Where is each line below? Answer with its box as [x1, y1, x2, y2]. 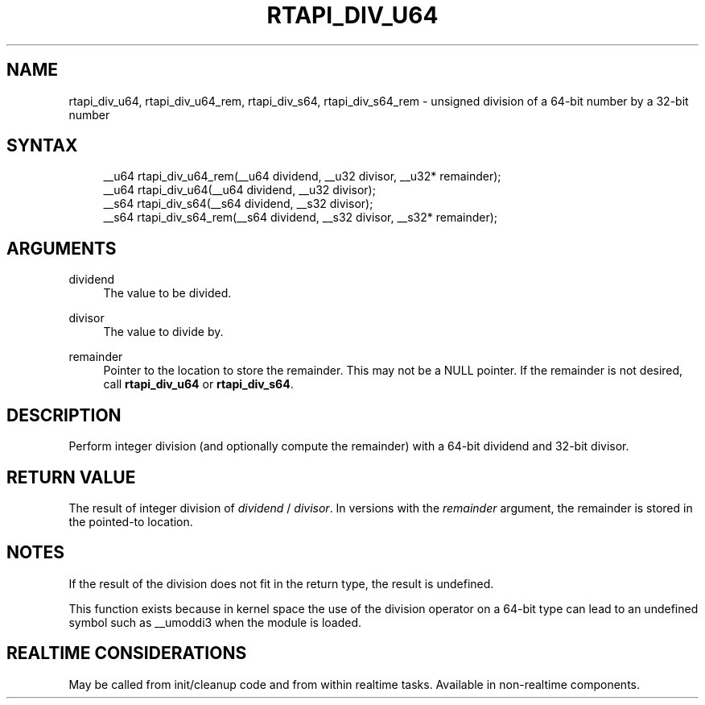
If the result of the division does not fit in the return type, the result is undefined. [68, 576, 494, 591]
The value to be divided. [103, 286, 232, 301]
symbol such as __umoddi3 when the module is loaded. [68, 615, 362, 629]
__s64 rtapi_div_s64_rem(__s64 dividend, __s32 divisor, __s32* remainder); [103, 210, 498, 225]
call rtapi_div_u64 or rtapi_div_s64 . [103, 377, 294, 392]
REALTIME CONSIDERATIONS [6, 643, 247, 664]
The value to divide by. [103, 325, 224, 339]
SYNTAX [6, 135, 78, 156]
